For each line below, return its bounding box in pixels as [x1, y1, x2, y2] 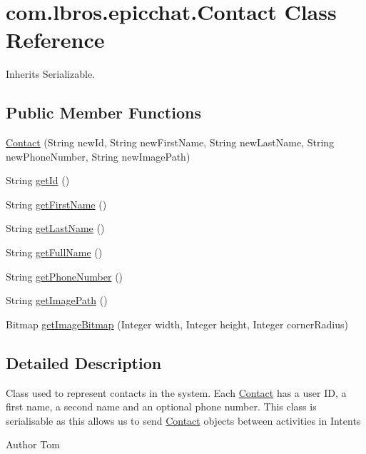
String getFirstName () [6, 196, 107, 211]
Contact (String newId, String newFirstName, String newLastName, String [6, 135, 335, 150]
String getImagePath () [6, 293, 108, 308]
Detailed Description [6, 351, 162, 373]
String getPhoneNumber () [6, 268, 123, 283]
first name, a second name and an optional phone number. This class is [6, 399, 317, 414]
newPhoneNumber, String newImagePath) [6, 148, 190, 163]
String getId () [6, 173, 70, 188]
